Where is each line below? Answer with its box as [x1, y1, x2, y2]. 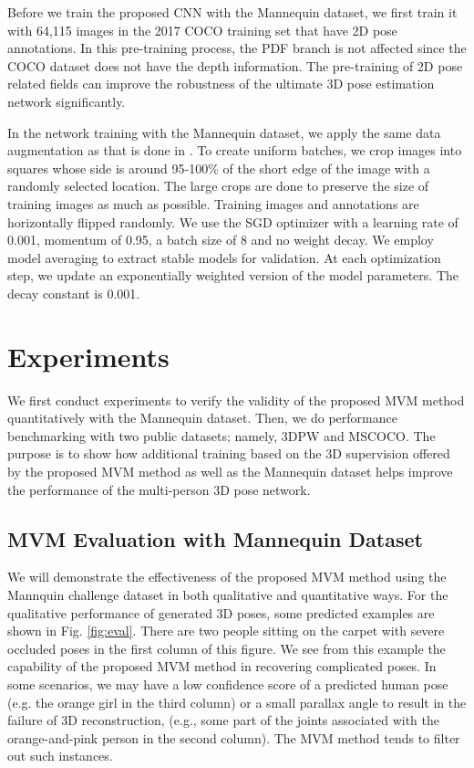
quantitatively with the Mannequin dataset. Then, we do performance [7, 408, 397, 427]
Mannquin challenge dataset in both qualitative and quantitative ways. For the [7, 584, 448, 604]
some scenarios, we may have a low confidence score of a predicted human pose [7, 674, 448, 693]
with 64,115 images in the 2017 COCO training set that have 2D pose [7, 20, 397, 39]
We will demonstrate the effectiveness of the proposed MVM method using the [7, 567, 447, 586]
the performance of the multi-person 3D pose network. [7, 479, 311, 499]
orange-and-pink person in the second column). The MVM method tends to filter [7, 728, 460, 747]
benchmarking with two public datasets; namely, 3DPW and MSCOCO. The [7, 426, 436, 445]
